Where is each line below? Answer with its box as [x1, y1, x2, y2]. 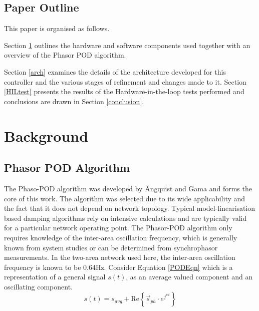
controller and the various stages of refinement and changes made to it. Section [4, 76, 246, 87]
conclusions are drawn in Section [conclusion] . [4, 96, 144, 106]
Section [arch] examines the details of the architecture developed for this [4, 66, 226, 77]
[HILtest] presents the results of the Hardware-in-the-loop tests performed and [4, 86, 244, 97]
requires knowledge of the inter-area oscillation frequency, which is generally [4, 232, 237, 242]
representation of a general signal [4, 271, 106, 282]
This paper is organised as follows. [4, 23, 110, 34]
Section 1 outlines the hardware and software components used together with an [4, 40, 250, 50]
